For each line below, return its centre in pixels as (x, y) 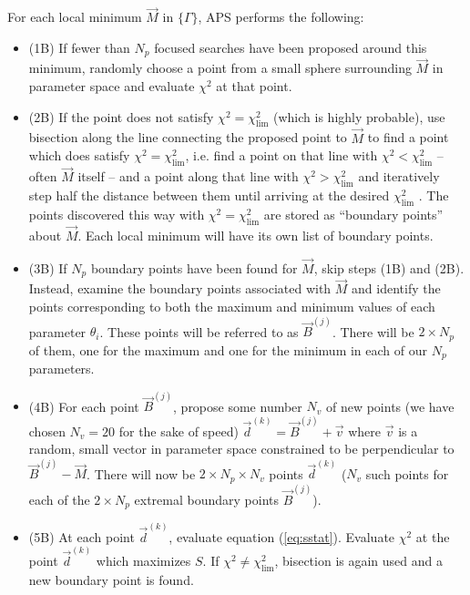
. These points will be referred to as (199, 331)
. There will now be (141, 473)
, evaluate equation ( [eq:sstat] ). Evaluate (282, 536)
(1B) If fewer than (79, 47)
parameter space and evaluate (112, 86)
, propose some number (238, 406)
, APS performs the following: (281, 17)
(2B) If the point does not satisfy (121, 116)
